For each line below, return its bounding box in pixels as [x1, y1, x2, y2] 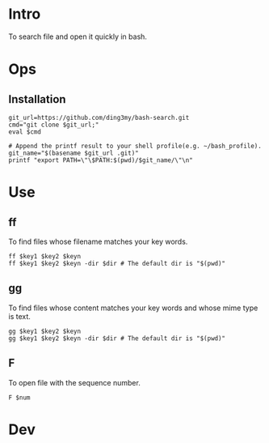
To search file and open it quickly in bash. [8, 32, 148, 41]
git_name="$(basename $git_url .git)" [8, 149, 139, 157]
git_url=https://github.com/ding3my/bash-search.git [8, 113, 190, 121]
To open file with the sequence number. [8, 377, 141, 387]
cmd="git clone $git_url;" [8, 121, 99, 129]
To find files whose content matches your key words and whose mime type [8, 303, 258, 313]
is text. [8, 311, 31, 321]
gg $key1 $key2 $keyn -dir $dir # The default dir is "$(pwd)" [8, 334, 226, 343]
